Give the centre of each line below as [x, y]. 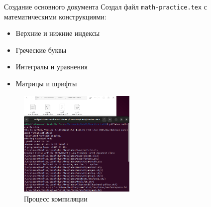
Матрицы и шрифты [46, 84]
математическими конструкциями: [55, 16]
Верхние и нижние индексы [58, 33]
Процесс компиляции [56, 198]
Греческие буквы [41, 50]
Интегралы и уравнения [52, 67]
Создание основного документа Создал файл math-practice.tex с [106, 6]
